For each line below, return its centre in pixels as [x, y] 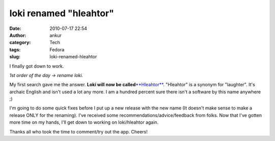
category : [20, 43]
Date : [15, 28]
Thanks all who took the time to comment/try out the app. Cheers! [78, 131]
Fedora [57, 49]
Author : [18, 35]
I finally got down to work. [37, 66]
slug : [15, 57]
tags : [15, 49]
